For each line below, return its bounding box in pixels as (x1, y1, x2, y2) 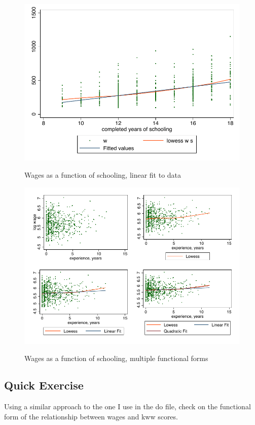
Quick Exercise (4, 377, 84, 393)
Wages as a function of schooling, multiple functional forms (24, 352, 208, 363)
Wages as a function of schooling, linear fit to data (24, 169, 181, 180)
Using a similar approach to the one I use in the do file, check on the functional (4, 401, 251, 412)
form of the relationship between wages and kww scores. (4, 411, 178, 421)
